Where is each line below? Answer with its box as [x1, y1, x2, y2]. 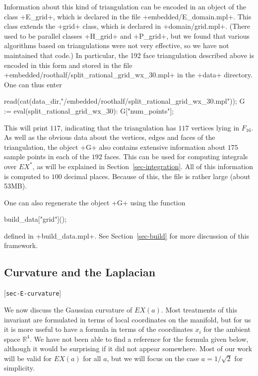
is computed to [4, 171, 50, 181]
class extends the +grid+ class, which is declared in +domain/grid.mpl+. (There [4, 21, 251, 31]
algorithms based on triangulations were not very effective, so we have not [4, 40, 229, 51]
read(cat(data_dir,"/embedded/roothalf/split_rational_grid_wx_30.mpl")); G [4, 96, 245, 106]
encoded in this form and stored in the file [4, 60, 132, 70]
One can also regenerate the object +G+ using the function [4, 197, 186, 207]
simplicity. [4, 363, 35, 373]
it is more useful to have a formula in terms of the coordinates [4, 324, 193, 334]
